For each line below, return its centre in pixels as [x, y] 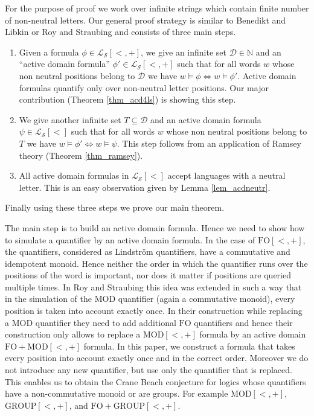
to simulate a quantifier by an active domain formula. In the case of [130, 239]
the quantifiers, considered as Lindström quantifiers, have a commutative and [148, 251]
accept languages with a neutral [226, 175]
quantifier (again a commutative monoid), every [207, 299]
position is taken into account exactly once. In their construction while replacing [154, 311]
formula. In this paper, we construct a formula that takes [189, 346]
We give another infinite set [70, 119]
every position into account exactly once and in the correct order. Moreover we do [157, 358]
